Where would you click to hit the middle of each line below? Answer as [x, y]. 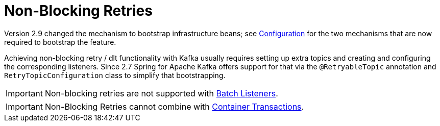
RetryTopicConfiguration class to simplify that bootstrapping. [115, 75]
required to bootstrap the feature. [60, 42]
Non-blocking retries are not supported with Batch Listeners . [161, 93]
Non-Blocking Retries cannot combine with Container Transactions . [174, 106]
